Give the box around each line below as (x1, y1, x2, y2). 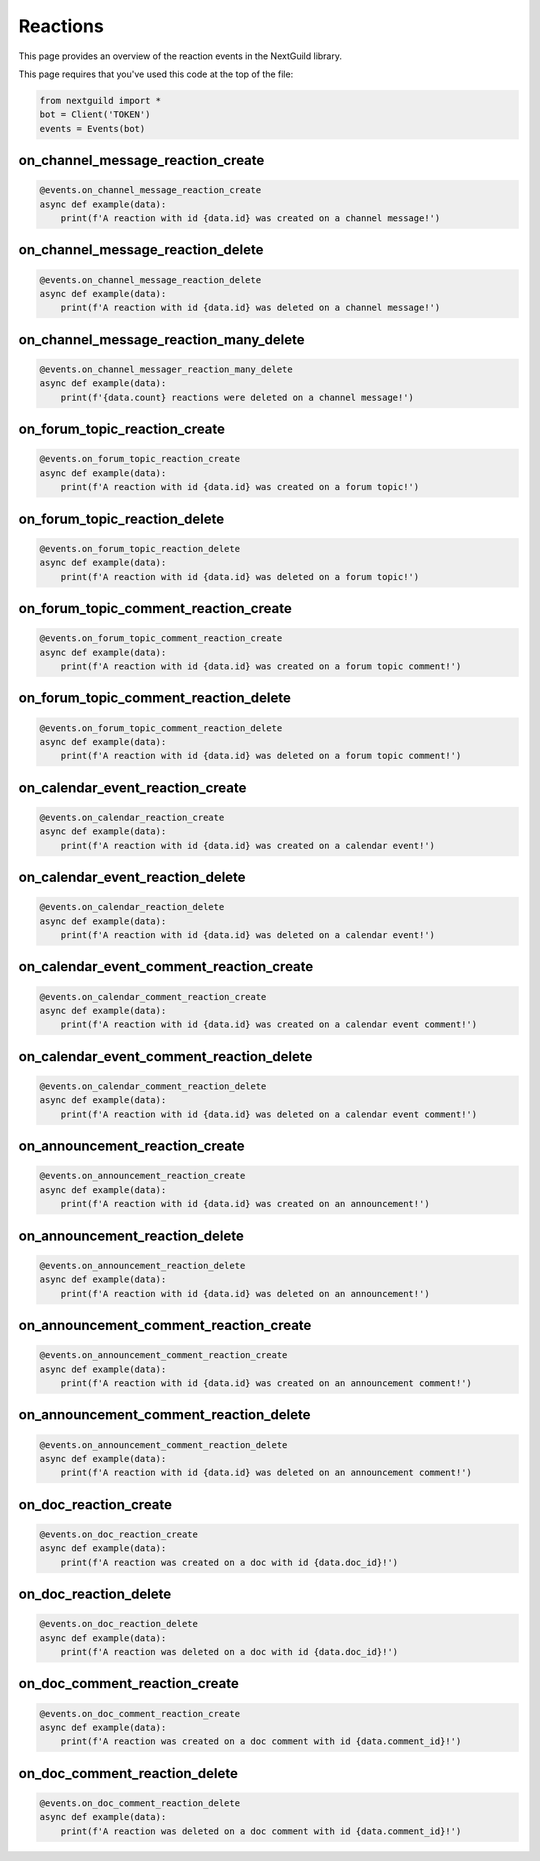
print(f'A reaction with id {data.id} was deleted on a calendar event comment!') (60, 1108, 478, 1120)
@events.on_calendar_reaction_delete (39, 901, 225, 913)
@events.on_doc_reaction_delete (39, 1618, 199, 1630)
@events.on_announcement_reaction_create (39, 1170, 246, 1182)
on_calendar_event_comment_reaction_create (18, 958, 314, 975)
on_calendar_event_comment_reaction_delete (18, 1048, 313, 1065)
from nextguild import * (39, 95, 162, 106)
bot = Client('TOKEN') (39, 109, 151, 120)
